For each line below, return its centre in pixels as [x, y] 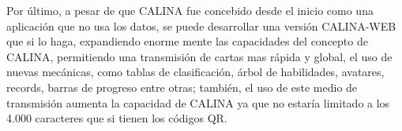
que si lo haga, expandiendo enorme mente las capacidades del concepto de [187, 41]
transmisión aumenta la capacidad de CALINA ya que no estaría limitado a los [198, 102]
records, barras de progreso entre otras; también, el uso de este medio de [182, 87]
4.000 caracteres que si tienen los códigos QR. [117, 118]
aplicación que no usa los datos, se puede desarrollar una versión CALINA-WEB [201, 25]
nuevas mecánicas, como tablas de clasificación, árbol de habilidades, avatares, [195, 72]
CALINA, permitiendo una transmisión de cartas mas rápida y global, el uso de [199, 56]
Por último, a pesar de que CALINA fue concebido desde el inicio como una [190, 10]
